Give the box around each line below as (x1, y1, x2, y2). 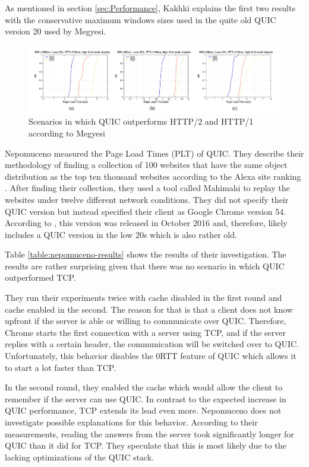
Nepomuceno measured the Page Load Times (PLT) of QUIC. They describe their (5, 147, 304, 159)
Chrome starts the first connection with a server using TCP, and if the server (5, 326, 286, 338)
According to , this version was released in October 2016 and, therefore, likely (5, 217, 288, 229)
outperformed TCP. (5, 271, 76, 284)
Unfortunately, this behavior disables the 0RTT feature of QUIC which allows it (5, 350, 297, 362)
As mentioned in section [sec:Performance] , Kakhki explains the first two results (5, 2, 295, 14)
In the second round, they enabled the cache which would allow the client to (5, 381, 283, 393)
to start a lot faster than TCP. (5, 361, 116, 373)
